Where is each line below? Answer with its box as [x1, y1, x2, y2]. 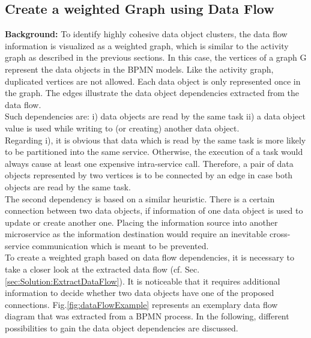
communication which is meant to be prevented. [32, 239, 209, 252]
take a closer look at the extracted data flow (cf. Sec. [5, 263, 200, 276]
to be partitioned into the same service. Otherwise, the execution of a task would [5, 145, 303, 158]
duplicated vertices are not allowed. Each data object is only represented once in [5, 74, 301, 87]
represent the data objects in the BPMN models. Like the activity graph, [5, 62, 274, 75]
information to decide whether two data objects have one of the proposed [5, 286, 274, 299]
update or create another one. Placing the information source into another [5, 216, 278, 228]
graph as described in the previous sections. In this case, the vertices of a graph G [5, 51, 307, 64]
